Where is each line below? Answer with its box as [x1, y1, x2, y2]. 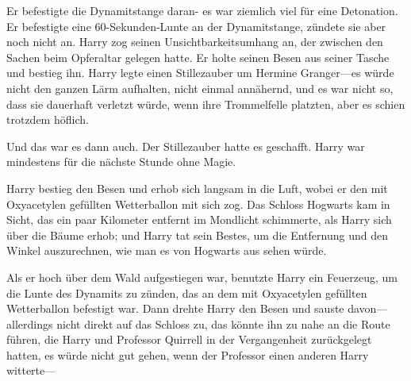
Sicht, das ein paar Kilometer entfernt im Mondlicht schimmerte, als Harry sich [6, 211, 392, 228]
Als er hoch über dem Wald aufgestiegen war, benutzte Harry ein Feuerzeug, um [6, 268, 398, 285]
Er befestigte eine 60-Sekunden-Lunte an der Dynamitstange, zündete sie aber [6, 17, 386, 34]
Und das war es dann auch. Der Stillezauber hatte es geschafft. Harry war [6, 137, 365, 154]
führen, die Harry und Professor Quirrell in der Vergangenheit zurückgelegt [6, 331, 372, 348]
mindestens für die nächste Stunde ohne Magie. [6, 153, 236, 170]
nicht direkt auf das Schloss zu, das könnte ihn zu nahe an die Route [56, 315, 390, 332]
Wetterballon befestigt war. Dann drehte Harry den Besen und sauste [6, 300, 344, 317]
